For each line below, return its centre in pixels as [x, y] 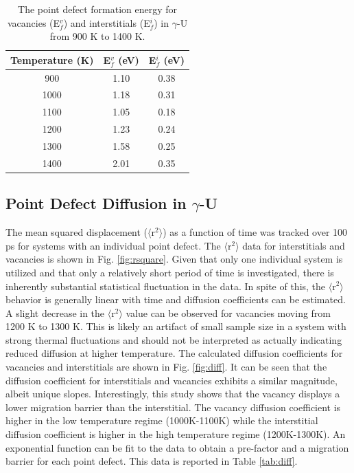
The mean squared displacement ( [77, 232]
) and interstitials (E [107, 22]
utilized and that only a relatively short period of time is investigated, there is [170, 272]
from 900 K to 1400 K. [97, 36]
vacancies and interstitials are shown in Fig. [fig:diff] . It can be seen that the [166, 367]
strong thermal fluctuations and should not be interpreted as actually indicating [174, 339]
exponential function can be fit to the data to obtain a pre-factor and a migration [177, 447]
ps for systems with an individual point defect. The [113, 245]
